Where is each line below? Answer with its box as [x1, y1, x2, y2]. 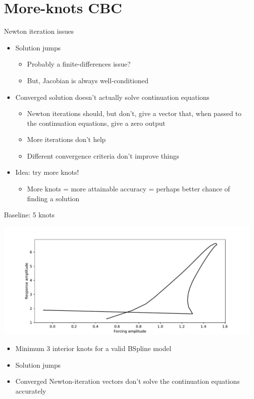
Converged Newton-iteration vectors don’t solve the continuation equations [15, 376, 240, 386]
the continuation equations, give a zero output [27, 117, 166, 128]
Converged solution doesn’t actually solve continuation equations [15, 92, 210, 102]
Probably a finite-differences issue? [27, 59, 131, 69]
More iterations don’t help [27, 134, 106, 144]
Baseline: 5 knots [4, 210, 55, 220]
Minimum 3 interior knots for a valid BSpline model [15, 343, 171, 353]
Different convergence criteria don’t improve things [27, 150, 179, 161]
